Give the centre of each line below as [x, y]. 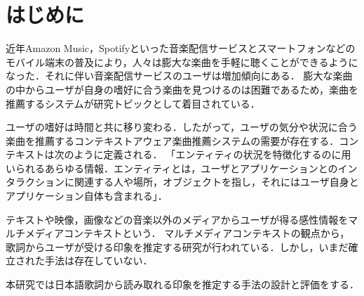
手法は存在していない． [99, 260]
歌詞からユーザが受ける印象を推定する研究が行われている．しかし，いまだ [177, 246]
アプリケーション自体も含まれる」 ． [87, 196]
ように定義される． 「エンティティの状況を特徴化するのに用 [213, 154]
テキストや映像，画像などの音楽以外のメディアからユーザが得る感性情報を [177, 219]
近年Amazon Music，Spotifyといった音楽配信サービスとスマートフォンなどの [181, 48]
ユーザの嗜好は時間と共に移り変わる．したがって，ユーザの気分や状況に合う [182, 127]
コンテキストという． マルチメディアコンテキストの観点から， [207, 233]
